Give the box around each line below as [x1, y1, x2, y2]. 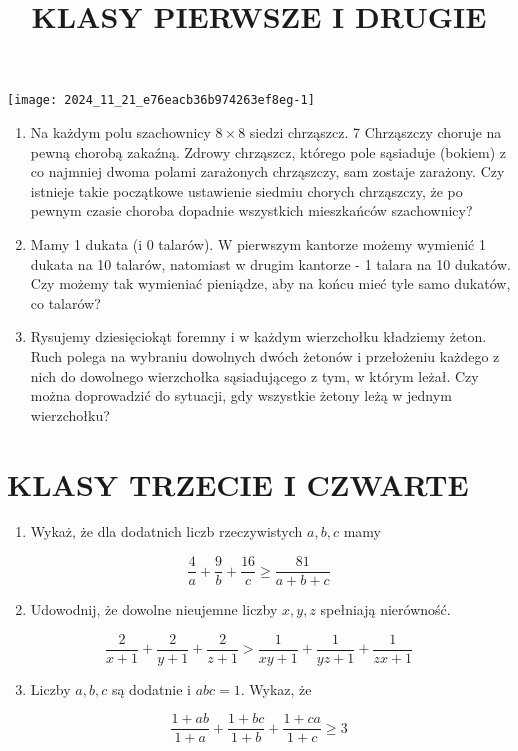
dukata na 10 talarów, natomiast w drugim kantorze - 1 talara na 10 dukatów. [30, 253, 511, 274]
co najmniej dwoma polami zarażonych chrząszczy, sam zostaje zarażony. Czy [30, 161, 505, 182]
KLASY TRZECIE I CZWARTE [7, 463, 469, 504]
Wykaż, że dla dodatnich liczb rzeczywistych [30, 521, 303, 542]
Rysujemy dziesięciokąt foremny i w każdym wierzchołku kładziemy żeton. [30, 326, 487, 347]
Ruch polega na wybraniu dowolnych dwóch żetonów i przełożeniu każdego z [30, 345, 500, 366]
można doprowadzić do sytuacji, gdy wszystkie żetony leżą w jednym [30, 385, 452, 406]
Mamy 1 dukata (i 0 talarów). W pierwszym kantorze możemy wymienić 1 [30, 234, 486, 254]
